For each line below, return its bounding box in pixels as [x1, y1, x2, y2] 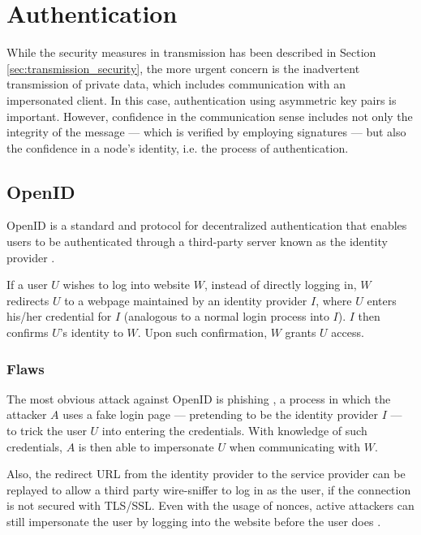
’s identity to [59, 324, 123, 341]
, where [316, 291, 352, 308]
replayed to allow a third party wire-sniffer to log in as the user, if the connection [6, 481, 411, 498]
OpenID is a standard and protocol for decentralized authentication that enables [6, 217, 407, 234]
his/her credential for [6, 308, 112, 325]
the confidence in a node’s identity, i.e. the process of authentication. [6, 139, 349, 156]
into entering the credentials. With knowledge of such [101, 422, 367, 439]
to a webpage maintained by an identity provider [64, 291, 307, 308]
